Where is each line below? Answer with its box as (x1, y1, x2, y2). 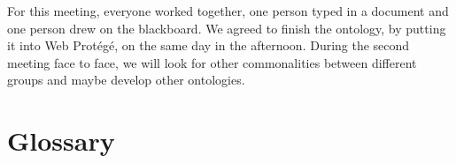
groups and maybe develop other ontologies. (7, 70, 245, 89)
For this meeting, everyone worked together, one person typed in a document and (7, 2, 449, 19)
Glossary (7, 122, 115, 159)
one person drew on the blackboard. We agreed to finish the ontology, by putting (7, 19, 446, 37)
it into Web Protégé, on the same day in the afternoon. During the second (7, 36, 410, 55)
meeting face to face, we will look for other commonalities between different (7, 53, 417, 71)
